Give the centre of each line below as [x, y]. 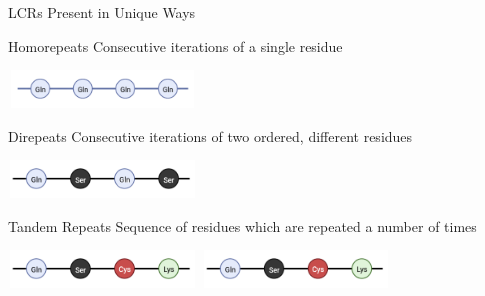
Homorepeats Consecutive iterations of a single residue [175, 45]
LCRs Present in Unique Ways [102, 12]
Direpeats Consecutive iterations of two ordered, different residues [210, 135]
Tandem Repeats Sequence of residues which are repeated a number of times [242, 225]
